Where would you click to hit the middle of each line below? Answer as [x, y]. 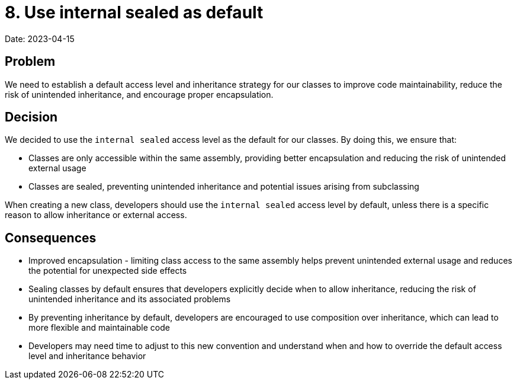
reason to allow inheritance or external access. [96, 215]
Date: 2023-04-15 [40, 39]
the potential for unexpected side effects [108, 271]
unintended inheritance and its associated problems [130, 299]
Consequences [51, 238]
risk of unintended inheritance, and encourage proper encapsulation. [139, 94]
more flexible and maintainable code [99, 328]
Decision [31, 117]
